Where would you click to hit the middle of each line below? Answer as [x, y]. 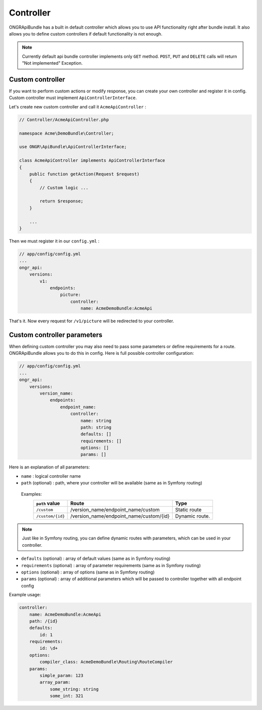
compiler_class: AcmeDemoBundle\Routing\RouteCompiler [106, 662]
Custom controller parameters [56, 335]
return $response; [61, 201]
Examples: [32, 494]
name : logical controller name [51, 476]
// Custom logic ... [64, 188]
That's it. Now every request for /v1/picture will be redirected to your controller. [91, 321]
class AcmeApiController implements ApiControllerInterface [92, 161]
